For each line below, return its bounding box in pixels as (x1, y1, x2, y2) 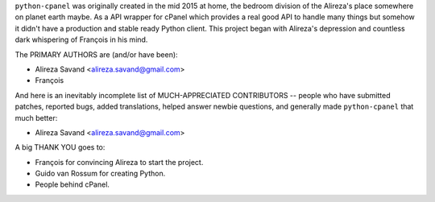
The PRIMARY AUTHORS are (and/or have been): (14, 49, 178, 60)
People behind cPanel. (35, 179, 110, 189)
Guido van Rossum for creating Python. (35, 169, 166, 179)
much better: (14, 113, 58, 122)
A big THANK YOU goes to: (14, 142, 106, 152)
